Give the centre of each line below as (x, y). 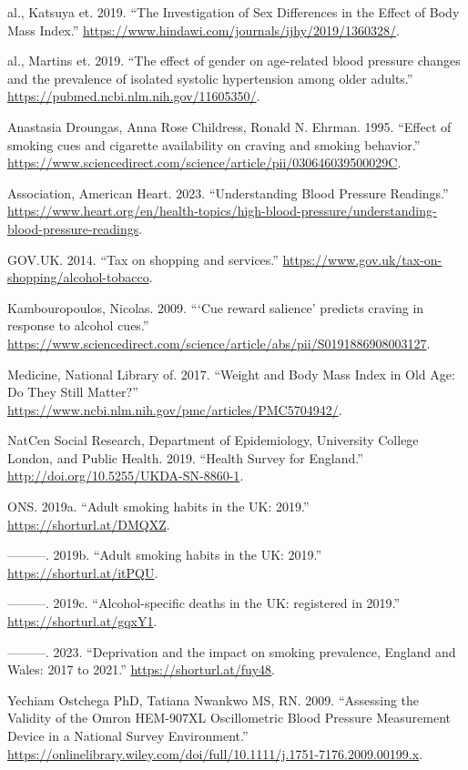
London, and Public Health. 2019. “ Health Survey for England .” (185, 457)
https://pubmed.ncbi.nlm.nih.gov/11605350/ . (134, 96)
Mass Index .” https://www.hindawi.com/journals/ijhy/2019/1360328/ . (203, 30)
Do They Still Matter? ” (73, 392)
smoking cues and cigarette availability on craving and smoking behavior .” (214, 144)
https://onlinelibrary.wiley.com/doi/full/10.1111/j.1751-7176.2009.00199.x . (215, 753)
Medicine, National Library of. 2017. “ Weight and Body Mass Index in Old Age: (231, 374)
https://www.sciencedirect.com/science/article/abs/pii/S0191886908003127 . (219, 343)
